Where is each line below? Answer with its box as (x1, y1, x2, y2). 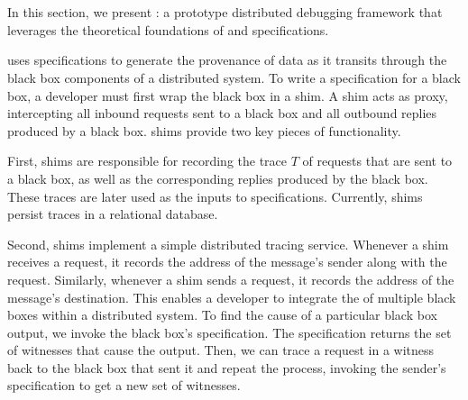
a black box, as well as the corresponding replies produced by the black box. (7, 168, 428, 187)
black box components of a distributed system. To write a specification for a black (7, 68, 461, 86)
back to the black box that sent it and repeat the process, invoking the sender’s (7, 358, 446, 377)
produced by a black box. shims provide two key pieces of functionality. (7, 121, 401, 140)
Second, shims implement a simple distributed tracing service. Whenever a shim (7, 234, 449, 253)
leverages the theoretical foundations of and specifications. (7, 20, 329, 39)
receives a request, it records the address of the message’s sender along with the (7, 252, 447, 271)
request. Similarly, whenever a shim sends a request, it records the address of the (7, 269, 454, 288)
